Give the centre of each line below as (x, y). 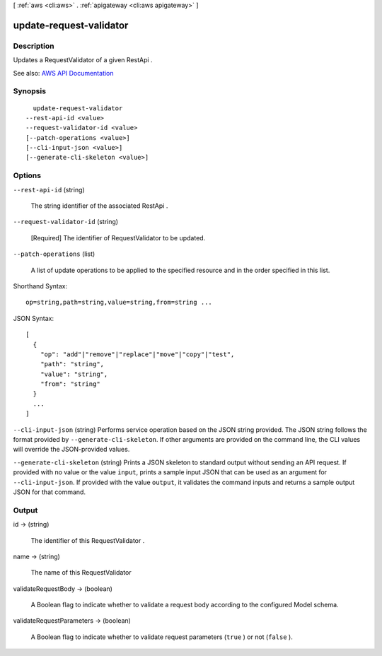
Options (27, 175)
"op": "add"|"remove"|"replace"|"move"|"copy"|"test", (137, 354)
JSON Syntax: (34, 318)
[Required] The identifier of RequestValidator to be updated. (118, 238)
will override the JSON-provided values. (71, 450)
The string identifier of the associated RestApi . (99, 206)
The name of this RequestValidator (81, 573)
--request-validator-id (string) (66, 222)
